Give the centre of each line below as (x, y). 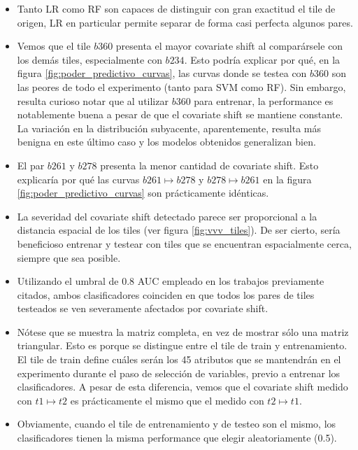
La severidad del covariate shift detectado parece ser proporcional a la (167, 216)
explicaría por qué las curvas (78, 179)
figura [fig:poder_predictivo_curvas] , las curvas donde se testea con (162, 73)
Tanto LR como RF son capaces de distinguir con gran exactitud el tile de (176, 8)
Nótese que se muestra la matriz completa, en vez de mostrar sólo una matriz (183, 331)
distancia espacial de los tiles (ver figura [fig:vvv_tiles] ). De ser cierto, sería (179, 230)
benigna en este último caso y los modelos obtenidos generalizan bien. (166, 142)
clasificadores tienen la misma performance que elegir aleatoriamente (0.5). (177, 438)
